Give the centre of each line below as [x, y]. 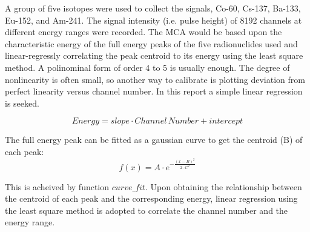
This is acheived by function [57, 186]
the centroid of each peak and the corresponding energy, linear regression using [151, 198]
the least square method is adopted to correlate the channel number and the [147, 210]
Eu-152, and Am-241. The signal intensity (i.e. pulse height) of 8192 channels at [153, 20]
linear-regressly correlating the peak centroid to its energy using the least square [154, 55]
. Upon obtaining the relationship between [223, 186]
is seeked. [22, 103]
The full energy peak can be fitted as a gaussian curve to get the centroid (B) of [154, 140]
